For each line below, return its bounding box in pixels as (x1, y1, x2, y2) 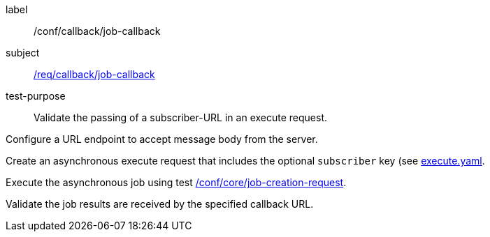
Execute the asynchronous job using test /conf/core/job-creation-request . (6, 176, 347, 188)
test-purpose (6, 90, 66, 102)
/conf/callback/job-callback (34, 25, 161, 37)
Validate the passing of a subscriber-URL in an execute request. (34, 112, 328, 123)
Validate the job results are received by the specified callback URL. (6, 198, 314, 210)
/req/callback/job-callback (34, 68, 155, 80)
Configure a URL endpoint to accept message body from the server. (6, 133, 318, 145)
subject (6, 47, 40, 59)
